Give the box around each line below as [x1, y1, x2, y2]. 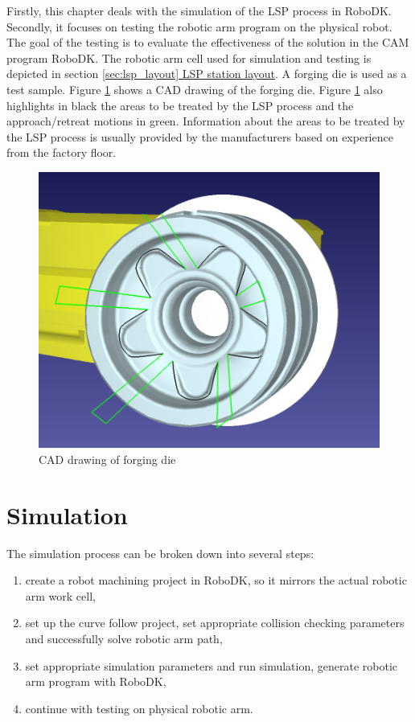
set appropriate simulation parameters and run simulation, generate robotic [25, 657, 398, 674]
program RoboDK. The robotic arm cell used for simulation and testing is [6, 49, 372, 66]
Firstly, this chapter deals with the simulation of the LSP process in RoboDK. [6, 2, 392, 18]
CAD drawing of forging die [39, 450, 176, 467]
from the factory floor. [6, 144, 117, 161]
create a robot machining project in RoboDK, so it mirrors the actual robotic [25, 572, 407, 589]
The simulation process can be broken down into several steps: [6, 544, 314, 561]
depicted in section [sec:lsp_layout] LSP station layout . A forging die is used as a [6, 65, 407, 82]
